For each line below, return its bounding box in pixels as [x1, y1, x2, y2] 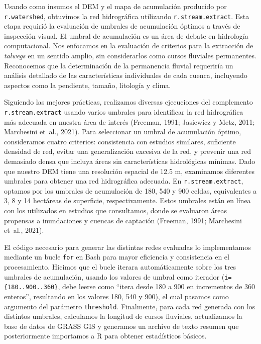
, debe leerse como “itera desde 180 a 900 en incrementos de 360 [58, 281, 255, 292]
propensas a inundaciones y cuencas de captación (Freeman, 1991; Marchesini [4, 215, 242, 225]
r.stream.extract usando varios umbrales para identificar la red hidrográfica [4, 107, 243, 117]
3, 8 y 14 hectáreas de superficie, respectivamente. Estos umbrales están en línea [4, 195, 251, 206]
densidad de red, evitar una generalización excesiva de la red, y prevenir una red [4, 146, 251, 156]
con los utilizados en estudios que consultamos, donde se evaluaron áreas [4, 205, 227, 216]
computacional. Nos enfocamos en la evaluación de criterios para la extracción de [4, 40, 253, 51]
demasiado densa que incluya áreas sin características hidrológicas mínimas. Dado [4, 156, 255, 166]
